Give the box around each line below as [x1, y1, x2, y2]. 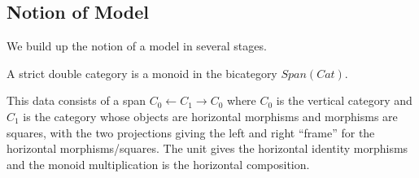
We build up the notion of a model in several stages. [7, 37, 267, 54]
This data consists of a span [7, 92, 146, 109]
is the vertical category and [276, 92, 412, 109]
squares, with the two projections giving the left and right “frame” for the [7, 124, 375, 141]
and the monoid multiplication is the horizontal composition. [7, 155, 310, 172]
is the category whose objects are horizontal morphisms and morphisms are [23, 107, 398, 124]
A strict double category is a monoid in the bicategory [7, 64, 277, 81]
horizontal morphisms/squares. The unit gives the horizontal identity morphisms [7, 140, 408, 157]
